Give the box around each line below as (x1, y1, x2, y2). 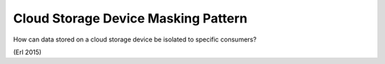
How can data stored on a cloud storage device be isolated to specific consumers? (13, 35, 257, 44)
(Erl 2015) (13, 48, 42, 56)
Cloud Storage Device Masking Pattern (13, 11, 247, 26)
